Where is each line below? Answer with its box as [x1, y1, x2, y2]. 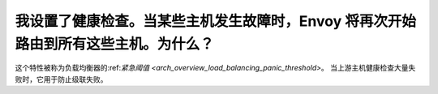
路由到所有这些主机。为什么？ [15, 35, 215, 53]
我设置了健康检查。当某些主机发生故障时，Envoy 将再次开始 [15, 12, 417, 30]
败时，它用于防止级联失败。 [15, 74, 108, 84]
